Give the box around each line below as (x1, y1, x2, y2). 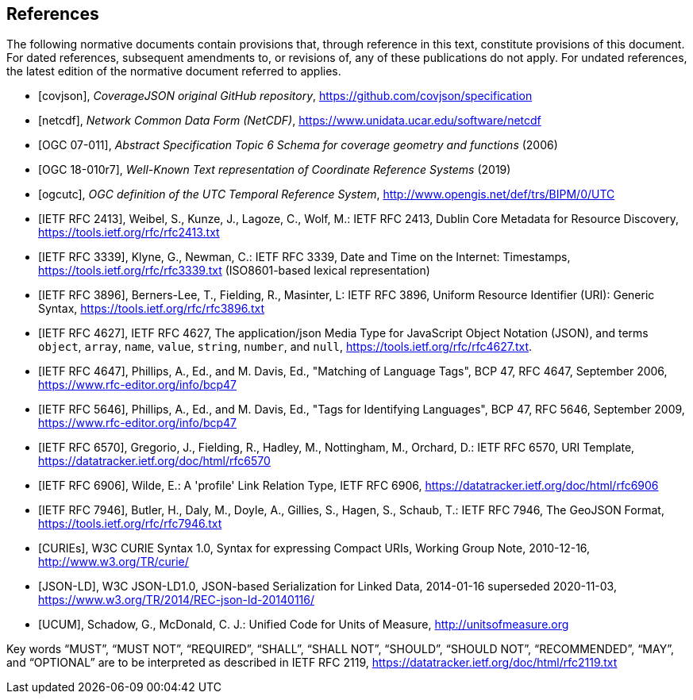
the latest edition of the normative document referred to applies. (6, 64, 341, 79)
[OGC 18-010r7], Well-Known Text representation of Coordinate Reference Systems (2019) (38, 163, 511, 177)
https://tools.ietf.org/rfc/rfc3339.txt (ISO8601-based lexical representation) (38, 263, 430, 278)
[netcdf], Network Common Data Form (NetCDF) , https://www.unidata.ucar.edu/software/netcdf (38, 113, 541, 128)
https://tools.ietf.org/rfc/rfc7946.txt (38, 517, 222, 531)
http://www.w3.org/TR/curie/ (38, 555, 189, 569)
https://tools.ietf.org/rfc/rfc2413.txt (38, 225, 220, 240)
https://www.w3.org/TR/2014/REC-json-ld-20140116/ (38, 593, 314, 607)
